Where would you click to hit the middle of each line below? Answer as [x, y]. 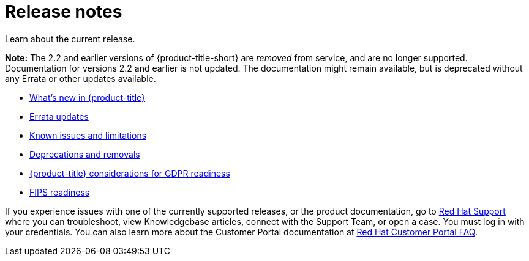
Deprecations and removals [85, 154]
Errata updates [59, 116]
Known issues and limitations [88, 135]
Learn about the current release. [70, 39]
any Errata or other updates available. [81, 78]
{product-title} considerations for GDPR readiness [130, 173]
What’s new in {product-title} [88, 97]
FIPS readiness [60, 192]
